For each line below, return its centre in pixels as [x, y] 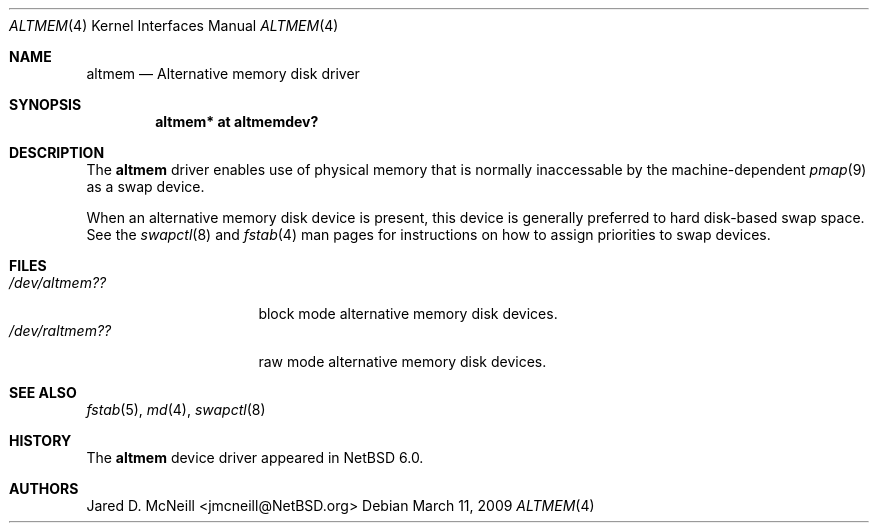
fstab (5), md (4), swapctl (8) [176, 409]
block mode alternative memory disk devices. [408, 313]
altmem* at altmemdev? [237, 121]
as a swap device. [145, 186]
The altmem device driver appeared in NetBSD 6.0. [255, 457]
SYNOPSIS [45, 104]
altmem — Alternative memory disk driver [223, 73]
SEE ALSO [43, 392]
